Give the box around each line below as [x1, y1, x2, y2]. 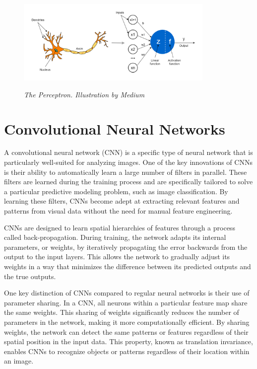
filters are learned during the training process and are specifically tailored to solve [4, 176, 253, 187]
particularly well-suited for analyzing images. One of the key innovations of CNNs [4, 157, 253, 167]
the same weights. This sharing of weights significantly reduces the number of [4, 307, 239, 317]
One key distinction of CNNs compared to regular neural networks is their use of [4, 288, 250, 298]
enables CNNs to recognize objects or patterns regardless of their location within [4, 346, 250, 356]
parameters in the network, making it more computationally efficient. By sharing [4, 316, 250, 327]
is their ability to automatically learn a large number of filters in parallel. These [4, 166, 247, 177]
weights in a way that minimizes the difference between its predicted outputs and [4, 261, 251, 271]
